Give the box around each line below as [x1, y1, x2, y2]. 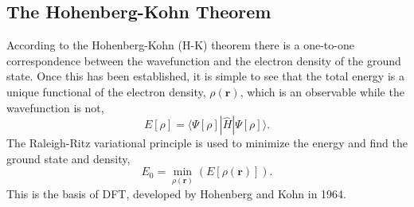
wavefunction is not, [6, 99, 104, 115]
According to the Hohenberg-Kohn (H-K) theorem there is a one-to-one [6, 37, 354, 53]
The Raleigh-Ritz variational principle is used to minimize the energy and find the [6, 135, 408, 151]
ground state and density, [6, 150, 131, 166]
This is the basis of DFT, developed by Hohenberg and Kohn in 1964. [6, 185, 346, 201]
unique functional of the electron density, [6, 83, 206, 100]
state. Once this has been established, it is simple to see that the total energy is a [6, 68, 404, 84]
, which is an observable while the [240, 83, 404, 100]
